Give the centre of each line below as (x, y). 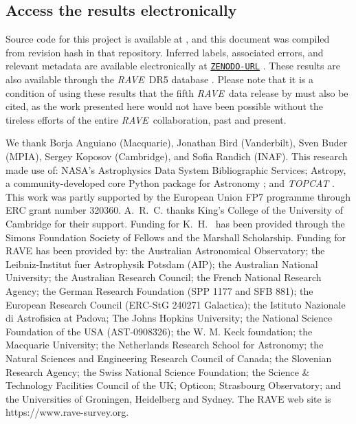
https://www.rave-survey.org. (67, 412)
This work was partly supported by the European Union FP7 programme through (178, 196)
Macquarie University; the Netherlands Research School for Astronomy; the (165, 345)
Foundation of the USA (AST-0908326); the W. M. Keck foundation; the (159, 331)
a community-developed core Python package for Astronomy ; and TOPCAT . (170, 183)
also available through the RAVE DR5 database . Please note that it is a (159, 79)
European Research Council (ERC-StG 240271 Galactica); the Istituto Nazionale (176, 304)
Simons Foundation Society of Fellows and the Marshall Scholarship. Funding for (176, 237)
